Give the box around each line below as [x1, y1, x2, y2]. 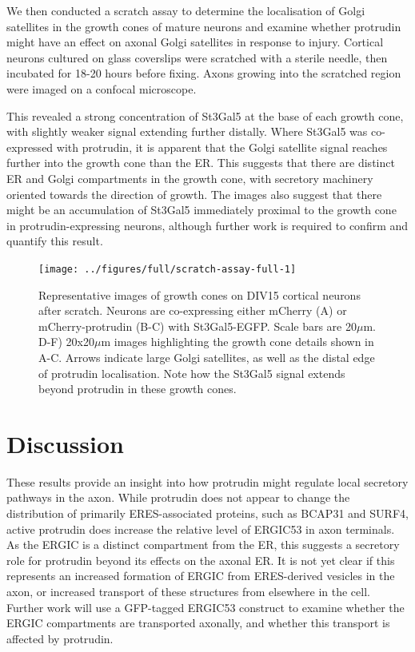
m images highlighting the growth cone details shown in [101, 333, 374, 350]
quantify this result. [6, 233, 103, 249]
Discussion [6, 427, 124, 459]
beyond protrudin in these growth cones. [38, 380, 237, 397]
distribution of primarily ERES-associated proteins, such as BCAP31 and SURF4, [6, 505, 409, 522]
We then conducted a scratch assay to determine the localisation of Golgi [6, 2, 365, 18]
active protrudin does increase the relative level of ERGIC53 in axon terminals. [6, 520, 395, 537]
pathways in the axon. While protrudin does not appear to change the [6, 489, 350, 506]
